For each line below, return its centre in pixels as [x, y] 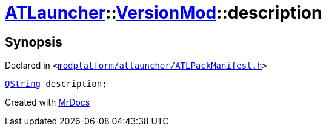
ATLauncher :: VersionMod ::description [164, 13]
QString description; [56, 84]
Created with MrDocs [48, 102]
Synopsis [34, 42]
